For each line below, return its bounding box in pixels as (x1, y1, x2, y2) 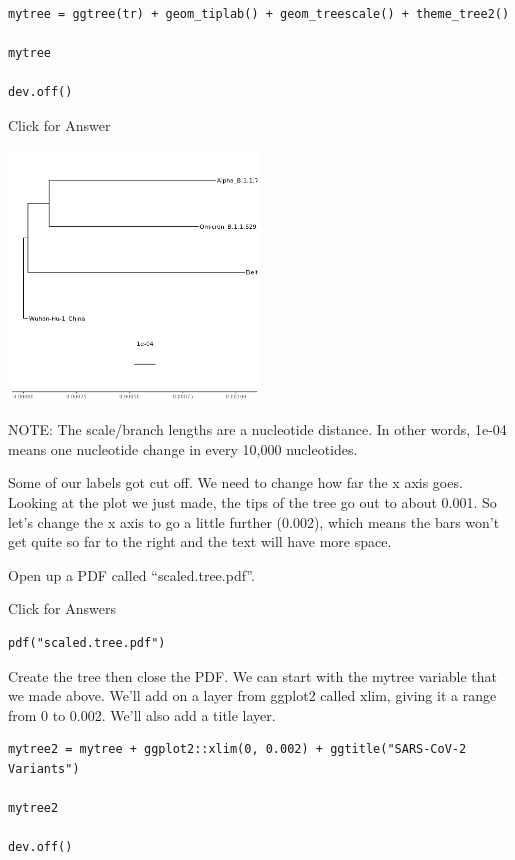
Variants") (8, 761, 80, 776)
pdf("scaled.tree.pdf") (8, 635, 166, 650)
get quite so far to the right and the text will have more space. (8, 531, 392, 552)
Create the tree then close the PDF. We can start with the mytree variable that (8, 665, 497, 686)
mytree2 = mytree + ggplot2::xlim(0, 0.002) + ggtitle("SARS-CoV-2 (8, 742, 467, 757)
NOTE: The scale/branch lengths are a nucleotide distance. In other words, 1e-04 (8, 419, 507, 440)
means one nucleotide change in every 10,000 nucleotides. (8, 438, 358, 459)
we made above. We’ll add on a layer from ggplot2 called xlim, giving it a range (8, 685, 497, 706)
